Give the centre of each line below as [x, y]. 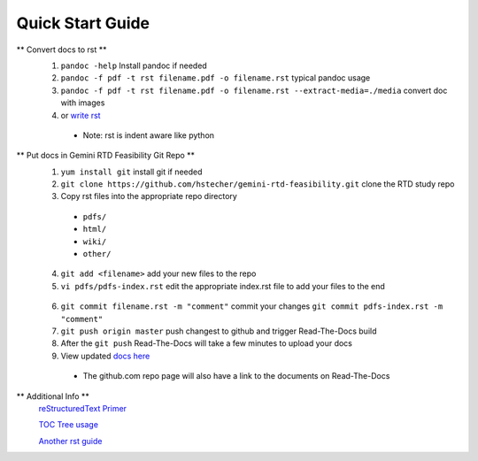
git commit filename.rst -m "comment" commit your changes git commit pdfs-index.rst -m [252, 306]
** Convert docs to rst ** [62, 50]
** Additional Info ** [53, 396]
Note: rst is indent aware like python [149, 135]
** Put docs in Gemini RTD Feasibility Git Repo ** [105, 156]
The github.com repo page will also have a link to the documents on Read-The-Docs [236, 376]
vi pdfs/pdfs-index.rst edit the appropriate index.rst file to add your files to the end [223, 286]
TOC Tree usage [69, 425]
